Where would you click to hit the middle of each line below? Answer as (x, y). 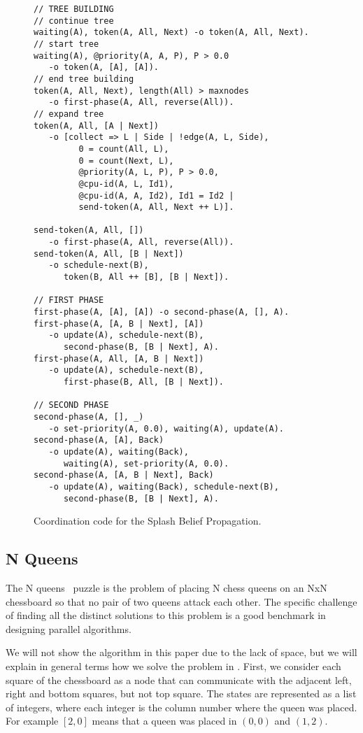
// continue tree (74, 21)
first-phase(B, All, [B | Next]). (144, 382)
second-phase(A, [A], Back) (99, 440)
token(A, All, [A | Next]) (96, 126)
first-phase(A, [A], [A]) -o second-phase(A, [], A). (162, 312)
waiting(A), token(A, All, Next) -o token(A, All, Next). (171, 33)
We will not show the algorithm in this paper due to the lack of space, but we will (181, 652)
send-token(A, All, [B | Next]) (109, 254)
